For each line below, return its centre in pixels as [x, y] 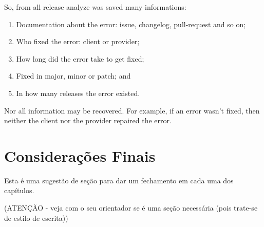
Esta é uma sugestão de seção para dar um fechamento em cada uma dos [119, 180]
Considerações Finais [80, 155]
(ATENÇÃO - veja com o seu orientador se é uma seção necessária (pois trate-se [131, 208]
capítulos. [19, 190]
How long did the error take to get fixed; [80, 58]
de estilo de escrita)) [36, 217]
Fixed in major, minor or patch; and [73, 76]
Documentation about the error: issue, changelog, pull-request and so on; [131, 24]
